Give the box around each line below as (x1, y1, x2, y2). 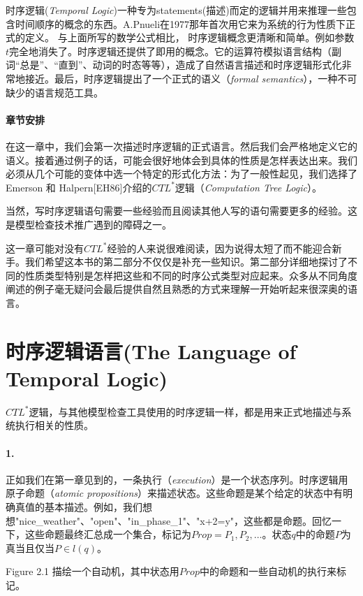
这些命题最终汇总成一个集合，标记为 (24, 527, 191, 542)
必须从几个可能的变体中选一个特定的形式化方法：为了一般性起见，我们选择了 (6, 166, 357, 181)
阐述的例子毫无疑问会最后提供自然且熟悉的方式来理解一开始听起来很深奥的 (6, 282, 348, 296)
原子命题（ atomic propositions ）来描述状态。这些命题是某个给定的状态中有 (6, 486, 343, 500)
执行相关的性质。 (15, 418, 94, 433)
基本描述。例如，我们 (44, 499, 142, 514)
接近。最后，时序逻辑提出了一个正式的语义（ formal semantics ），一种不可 (24, 71, 357, 85)
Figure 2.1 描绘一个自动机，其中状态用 (6, 564, 179, 579)
